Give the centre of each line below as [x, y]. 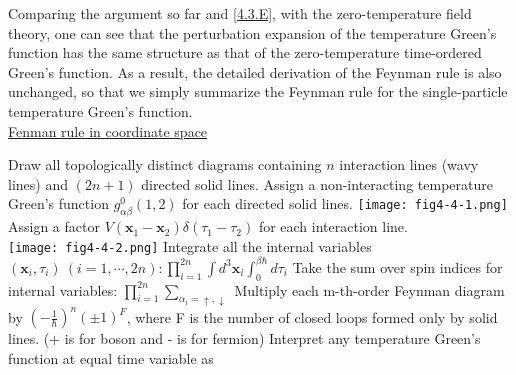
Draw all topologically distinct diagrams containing [165, 164]
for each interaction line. [333, 226]
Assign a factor [54, 226]
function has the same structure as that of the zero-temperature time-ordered [245, 52]
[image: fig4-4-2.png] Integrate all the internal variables [190, 245]
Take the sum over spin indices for [397, 266]
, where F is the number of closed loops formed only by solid [312, 316]
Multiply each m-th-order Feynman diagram [369, 289]
